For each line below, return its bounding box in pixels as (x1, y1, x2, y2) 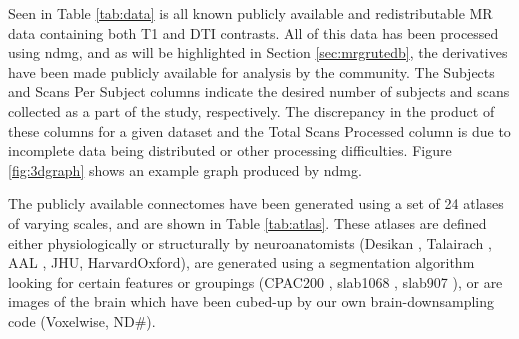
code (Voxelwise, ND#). (8, 310, 156, 331)
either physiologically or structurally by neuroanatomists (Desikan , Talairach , (8, 232, 492, 253)
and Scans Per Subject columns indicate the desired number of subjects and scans (8, 81, 510, 102)
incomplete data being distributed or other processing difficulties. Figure (8, 140, 452, 161)
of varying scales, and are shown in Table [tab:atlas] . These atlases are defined (8, 212, 487, 233)
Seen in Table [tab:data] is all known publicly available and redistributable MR (8, 3, 493, 23)
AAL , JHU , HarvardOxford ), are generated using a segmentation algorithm (8, 252, 475, 273)
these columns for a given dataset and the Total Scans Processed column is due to (8, 120, 511, 141)
